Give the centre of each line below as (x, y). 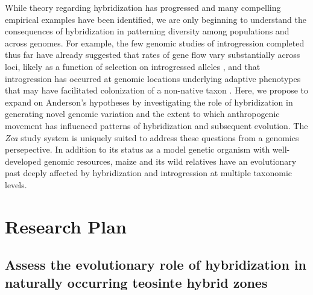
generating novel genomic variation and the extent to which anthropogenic (142, 114)
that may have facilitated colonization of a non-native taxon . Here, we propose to (156, 90)
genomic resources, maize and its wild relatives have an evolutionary (170, 161)
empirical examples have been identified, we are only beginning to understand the (156, 19)
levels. (16, 184)
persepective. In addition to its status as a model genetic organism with (138, 149)
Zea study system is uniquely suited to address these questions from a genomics (152, 137)
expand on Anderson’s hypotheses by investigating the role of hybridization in (149, 102)
